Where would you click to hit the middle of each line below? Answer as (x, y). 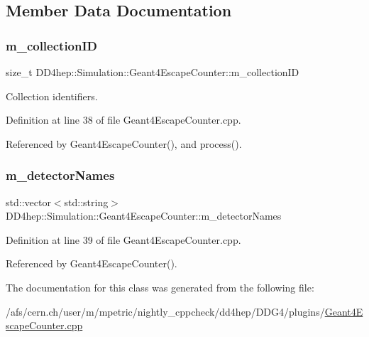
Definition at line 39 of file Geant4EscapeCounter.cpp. (123, 239)
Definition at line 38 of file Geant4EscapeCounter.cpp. (123, 120)
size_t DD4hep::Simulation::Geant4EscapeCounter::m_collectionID (153, 72)
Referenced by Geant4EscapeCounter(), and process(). (124, 143)
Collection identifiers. (52, 96)
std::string (86, 202)
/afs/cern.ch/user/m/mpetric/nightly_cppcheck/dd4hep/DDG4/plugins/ (165, 311)
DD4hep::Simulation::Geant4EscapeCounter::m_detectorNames (144, 216)
